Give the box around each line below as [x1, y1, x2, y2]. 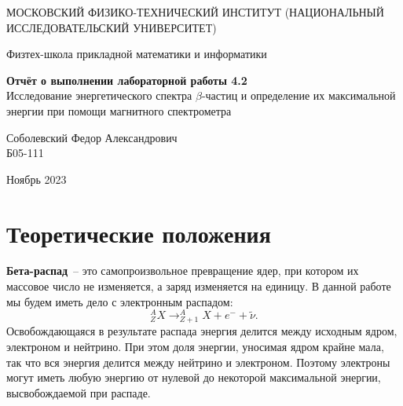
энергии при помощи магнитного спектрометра [6, 102, 232, 119]
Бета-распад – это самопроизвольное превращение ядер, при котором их [6, 262, 359, 279]
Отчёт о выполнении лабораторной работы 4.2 [6, 71, 247, 88]
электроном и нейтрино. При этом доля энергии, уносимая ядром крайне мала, [6, 338, 384, 355]
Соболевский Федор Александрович [6, 129, 178, 145]
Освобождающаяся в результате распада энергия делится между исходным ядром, [6, 323, 398, 339]
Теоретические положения [6, 217, 271, 249]
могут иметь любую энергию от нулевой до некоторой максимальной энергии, [6, 369, 381, 386]
